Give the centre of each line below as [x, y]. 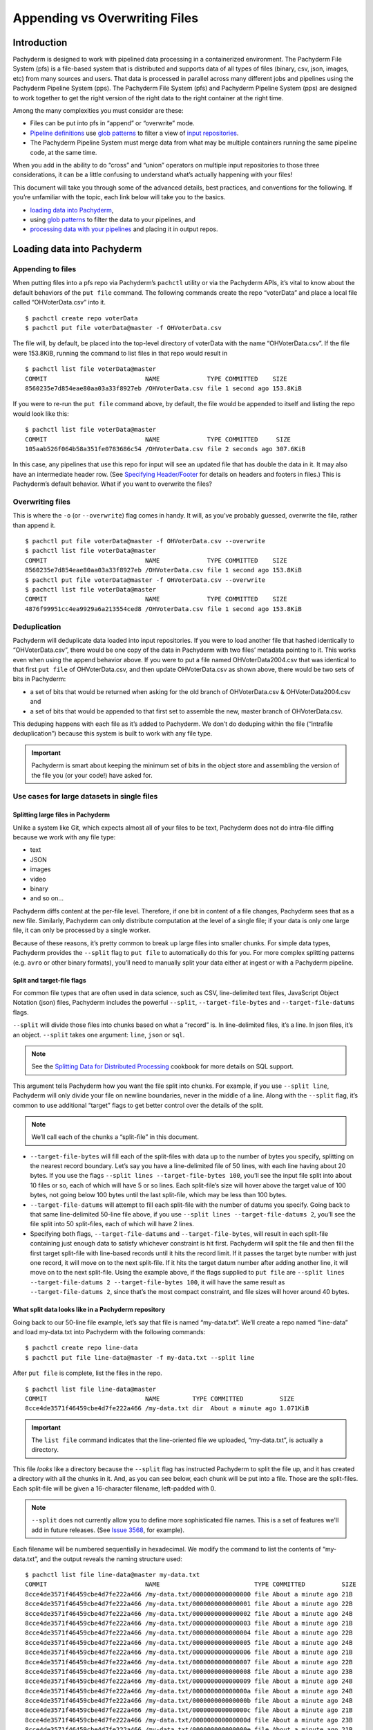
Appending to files [45, 269]
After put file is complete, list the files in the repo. [87, 1373]
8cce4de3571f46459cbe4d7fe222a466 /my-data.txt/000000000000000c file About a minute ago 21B [189, 1710]
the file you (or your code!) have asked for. [92, 775]
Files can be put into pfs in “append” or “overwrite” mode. [112, 123]
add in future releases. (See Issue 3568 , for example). [108, 1530]
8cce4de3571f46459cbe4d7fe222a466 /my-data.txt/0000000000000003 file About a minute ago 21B [189, 1623]
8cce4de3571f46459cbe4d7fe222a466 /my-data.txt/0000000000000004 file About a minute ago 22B [189, 1633]
